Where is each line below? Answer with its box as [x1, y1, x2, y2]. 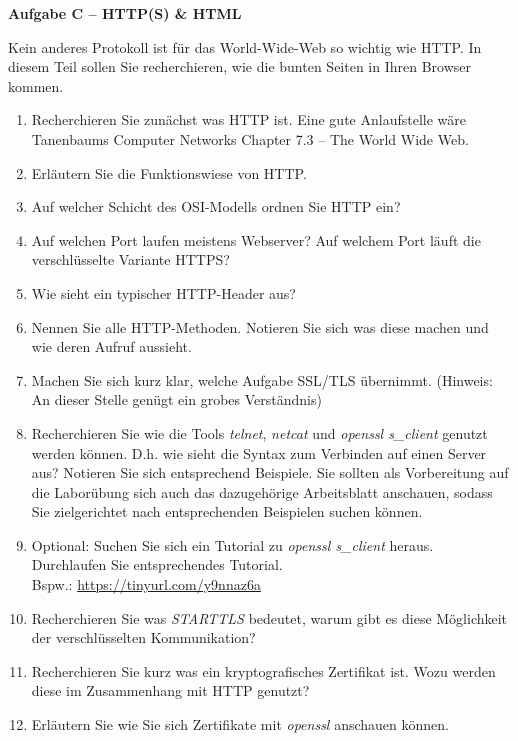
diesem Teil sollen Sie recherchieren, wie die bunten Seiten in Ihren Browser [8, 56, 472, 77]
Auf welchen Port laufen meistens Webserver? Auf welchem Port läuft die [31, 229, 481, 250]
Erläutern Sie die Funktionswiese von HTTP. [31, 162, 307, 183]
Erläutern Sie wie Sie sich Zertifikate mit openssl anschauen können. [31, 714, 449, 735]
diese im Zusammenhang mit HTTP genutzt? [31, 680, 310, 701]
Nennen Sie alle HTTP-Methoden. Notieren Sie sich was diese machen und [31, 316, 489, 337]
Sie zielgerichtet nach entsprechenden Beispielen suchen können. [31, 501, 423, 522]
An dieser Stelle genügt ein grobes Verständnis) [31, 389, 322, 410]
